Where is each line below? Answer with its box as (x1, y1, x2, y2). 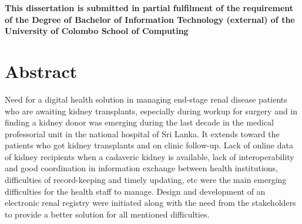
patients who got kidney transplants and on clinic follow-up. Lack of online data (5, 139, 293, 151)
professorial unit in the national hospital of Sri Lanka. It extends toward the (5, 127, 280, 140)
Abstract (5, 59, 78, 83)
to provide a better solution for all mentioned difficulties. (5, 208, 210, 220)
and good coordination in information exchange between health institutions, (5, 162, 278, 174)
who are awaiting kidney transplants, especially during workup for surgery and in (5, 104, 298, 117)
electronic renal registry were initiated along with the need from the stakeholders (5, 196, 296, 209)
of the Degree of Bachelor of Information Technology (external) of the (5, 13, 295, 25)
